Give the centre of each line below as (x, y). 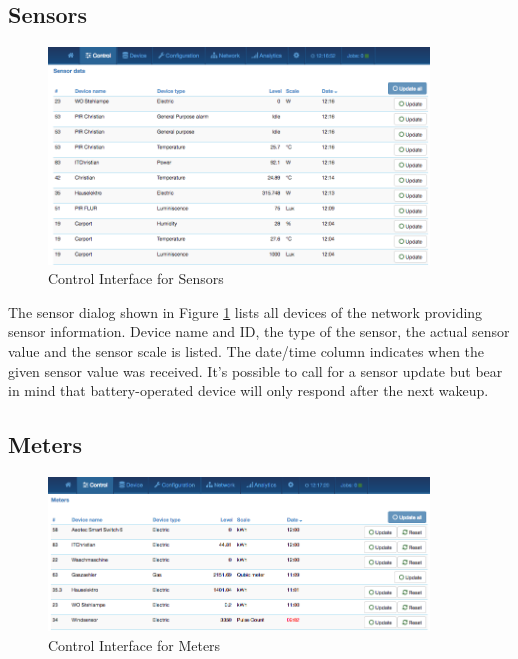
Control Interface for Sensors (136, 278)
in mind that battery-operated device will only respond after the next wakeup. (248, 390)
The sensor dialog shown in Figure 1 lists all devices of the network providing (245, 311)
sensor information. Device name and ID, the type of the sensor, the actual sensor (259, 331)
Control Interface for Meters (134, 644)
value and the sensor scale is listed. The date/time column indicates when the (246, 351)
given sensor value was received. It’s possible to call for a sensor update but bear (255, 370)
